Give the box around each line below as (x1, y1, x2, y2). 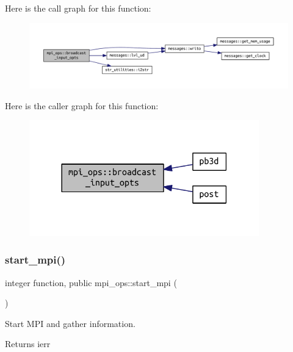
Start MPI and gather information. (5, 317, 136, 329)
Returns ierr (5, 337, 51, 350)
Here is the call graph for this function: (5, 2, 151, 14)
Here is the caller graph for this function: (5, 99, 159, 112)
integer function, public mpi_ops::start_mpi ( (5, 276, 177, 289)
